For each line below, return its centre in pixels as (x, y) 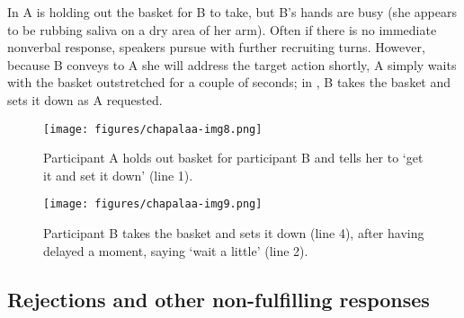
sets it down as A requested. (85, 99)
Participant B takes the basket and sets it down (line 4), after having (234, 233)
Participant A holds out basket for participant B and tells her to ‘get (233, 158)
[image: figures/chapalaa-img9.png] (153, 204)
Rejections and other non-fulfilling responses (219, 299)
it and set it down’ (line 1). (118, 175)
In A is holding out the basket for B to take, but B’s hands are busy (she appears (232, 12)
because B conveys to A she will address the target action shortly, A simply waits (232, 64)
